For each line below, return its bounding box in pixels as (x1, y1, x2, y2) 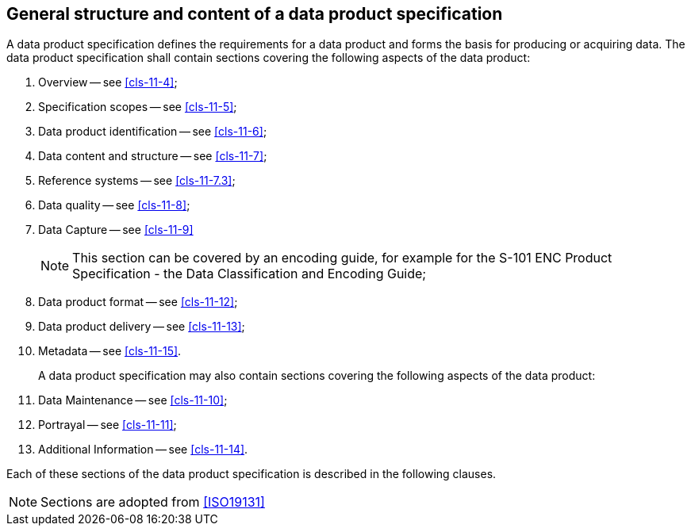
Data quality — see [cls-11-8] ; (38, 198, 190, 212)
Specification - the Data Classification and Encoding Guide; (72, 266, 427, 282)
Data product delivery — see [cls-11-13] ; (38, 320, 245, 334)
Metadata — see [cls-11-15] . (38, 344, 182, 358)
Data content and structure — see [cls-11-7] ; (38, 149, 267, 163)
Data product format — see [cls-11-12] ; (38, 295, 238, 309)
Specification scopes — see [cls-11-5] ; (38, 100, 237, 114)
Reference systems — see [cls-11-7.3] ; (38, 174, 236, 188)
